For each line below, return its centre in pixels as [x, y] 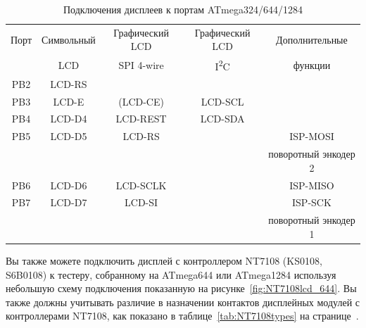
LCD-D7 [69, 202]
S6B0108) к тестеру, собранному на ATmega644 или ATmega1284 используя [171, 274]
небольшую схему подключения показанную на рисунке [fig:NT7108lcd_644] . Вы [181, 288]
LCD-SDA [222, 119]
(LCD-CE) [141, 101]
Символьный [69, 39]
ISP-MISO [312, 185]
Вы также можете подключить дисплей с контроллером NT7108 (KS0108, [164, 260]
